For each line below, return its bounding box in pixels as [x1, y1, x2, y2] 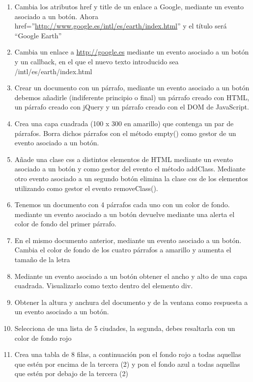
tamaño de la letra [14, 254, 70, 265]
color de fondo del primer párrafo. [14, 218, 116, 229]
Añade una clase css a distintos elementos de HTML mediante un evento [14, 154, 233, 164]
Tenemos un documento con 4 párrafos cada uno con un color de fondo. [14, 199, 230, 210]
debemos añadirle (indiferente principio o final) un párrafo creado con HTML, [14, 92, 250, 102]
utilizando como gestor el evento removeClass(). [14, 183, 158, 193]
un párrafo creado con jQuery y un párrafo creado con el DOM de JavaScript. [14, 102, 249, 112]
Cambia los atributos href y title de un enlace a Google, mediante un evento [14, 1, 244, 11]
